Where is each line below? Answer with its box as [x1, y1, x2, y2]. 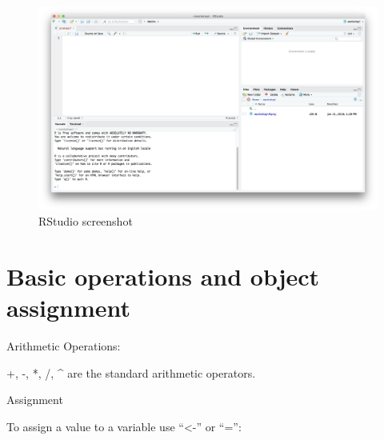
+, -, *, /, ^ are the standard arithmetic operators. [6, 364, 256, 381]
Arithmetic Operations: [6, 338, 121, 354]
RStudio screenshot [38, 213, 133, 230]
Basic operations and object [6, 260, 320, 293]
